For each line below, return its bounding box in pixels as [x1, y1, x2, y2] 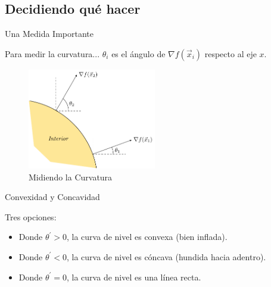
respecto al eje [204, 47, 257, 60]
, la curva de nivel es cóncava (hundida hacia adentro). [67, 250, 266, 263]
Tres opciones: [5, 210, 57, 223]
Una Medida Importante [5, 27, 94, 40]
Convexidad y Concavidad [5, 191, 100, 203]
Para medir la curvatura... [5, 47, 100, 60]
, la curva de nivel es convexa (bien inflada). [67, 230, 228, 243]
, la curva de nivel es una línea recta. [67, 270, 201, 283]
